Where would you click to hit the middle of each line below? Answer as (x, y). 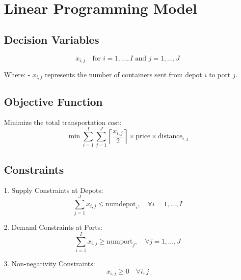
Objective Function (54, 101)
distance (170, 137)
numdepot (120, 204)
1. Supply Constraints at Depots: (54, 190)
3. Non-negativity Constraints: (50, 264)
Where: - (17, 75)
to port (220, 75)
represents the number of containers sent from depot (123, 75)
